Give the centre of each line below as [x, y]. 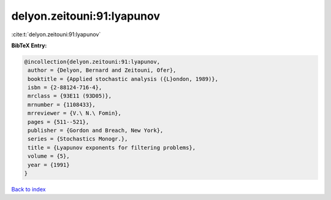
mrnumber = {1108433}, [62, 105]
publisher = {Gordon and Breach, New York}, [96, 131]
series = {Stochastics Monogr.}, [78, 139]
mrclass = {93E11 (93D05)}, [70, 96]
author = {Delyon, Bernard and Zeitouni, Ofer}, [102, 70]
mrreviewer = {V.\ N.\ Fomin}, [75, 113]
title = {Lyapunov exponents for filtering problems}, [112, 148]
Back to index [29, 189]
